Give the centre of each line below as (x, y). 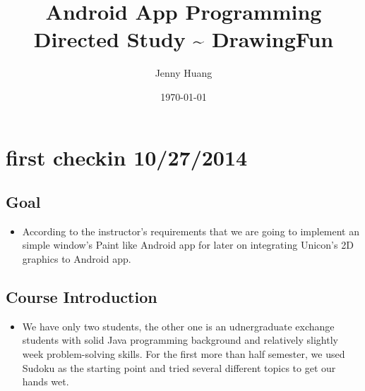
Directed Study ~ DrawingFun (184, 39)
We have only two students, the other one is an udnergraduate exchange (178, 326)
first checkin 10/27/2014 (127, 157)
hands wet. (46, 381)
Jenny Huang (184, 73)
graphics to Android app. (77, 259)
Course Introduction (82, 297)
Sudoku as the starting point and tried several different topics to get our (179, 367)
